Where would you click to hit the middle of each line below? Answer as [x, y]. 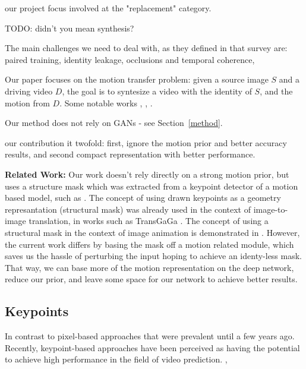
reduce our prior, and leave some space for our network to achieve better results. [151, 279]
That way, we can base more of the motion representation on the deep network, [149, 267]
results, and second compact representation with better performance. [130, 154]
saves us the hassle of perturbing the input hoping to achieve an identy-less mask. [154, 256]
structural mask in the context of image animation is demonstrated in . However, [152, 232]
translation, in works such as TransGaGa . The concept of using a [149, 221]
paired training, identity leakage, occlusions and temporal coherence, [130, 59]
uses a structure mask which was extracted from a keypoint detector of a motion [152, 186]
